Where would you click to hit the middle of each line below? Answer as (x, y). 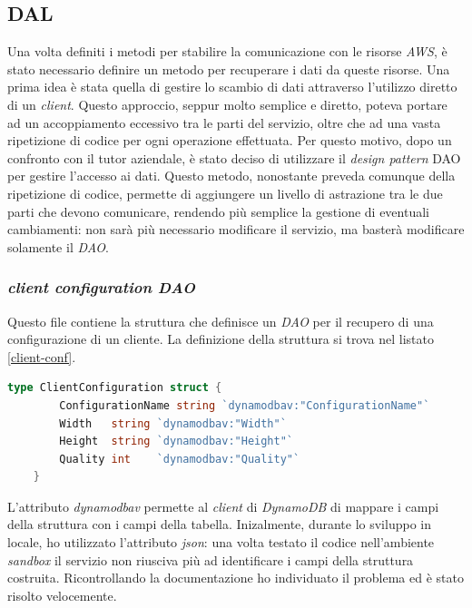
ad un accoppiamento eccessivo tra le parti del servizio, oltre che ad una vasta (224, 122)
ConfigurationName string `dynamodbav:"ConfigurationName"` (245, 405)
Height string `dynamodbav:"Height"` (177, 441)
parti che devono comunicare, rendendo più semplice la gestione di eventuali (218, 211)
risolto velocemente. (62, 595)
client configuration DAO (101, 287)
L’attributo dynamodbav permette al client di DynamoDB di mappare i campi (223, 506)
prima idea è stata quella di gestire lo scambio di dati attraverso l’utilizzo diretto (232, 87)
